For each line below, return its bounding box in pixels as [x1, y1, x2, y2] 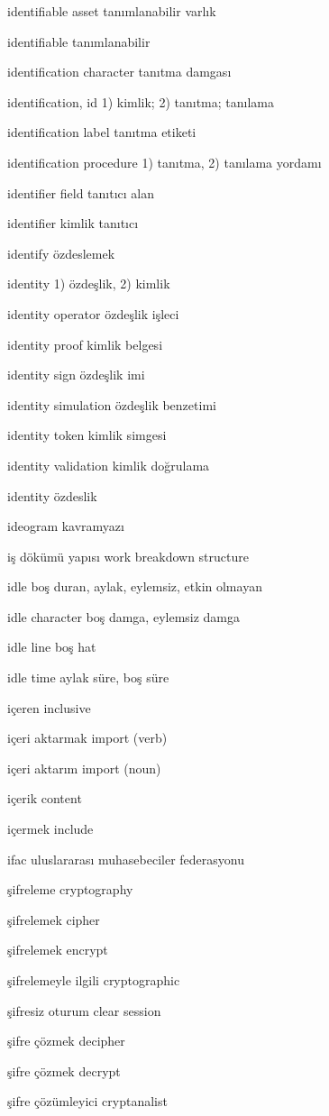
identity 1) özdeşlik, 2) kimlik [7, 274, 170, 293]
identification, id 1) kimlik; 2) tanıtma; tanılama [7, 92, 274, 111]
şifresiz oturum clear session [7, 1001, 161, 1020]
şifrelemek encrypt [7, 940, 108, 959]
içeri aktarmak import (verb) [7, 728, 168, 747]
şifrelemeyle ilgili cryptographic [7, 971, 180, 989]
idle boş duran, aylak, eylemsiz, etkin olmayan [7, 577, 262, 596]
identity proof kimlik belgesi [7, 334, 163, 353]
